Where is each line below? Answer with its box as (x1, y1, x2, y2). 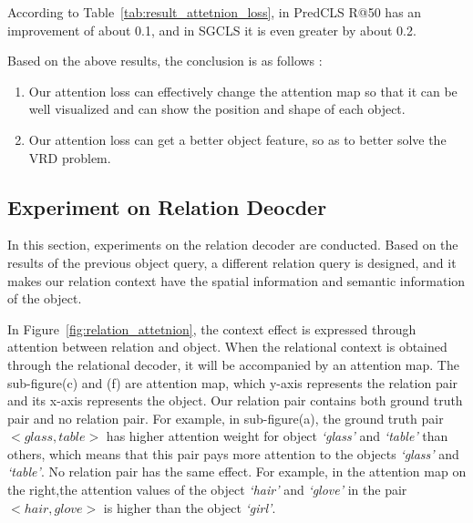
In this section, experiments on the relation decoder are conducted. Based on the (7, 235, 458, 254)
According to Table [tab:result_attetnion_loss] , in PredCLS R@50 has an (7, 3, 422, 21)
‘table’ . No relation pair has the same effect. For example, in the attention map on (7, 462, 467, 481)
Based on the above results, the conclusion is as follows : (7, 51, 323, 70)
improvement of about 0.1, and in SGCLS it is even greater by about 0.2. (7, 20, 416, 39)
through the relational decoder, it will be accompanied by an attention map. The (7, 354, 459, 374)
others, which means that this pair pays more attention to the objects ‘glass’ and (7, 444, 459, 463)
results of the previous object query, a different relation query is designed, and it (7, 252, 457, 272)
